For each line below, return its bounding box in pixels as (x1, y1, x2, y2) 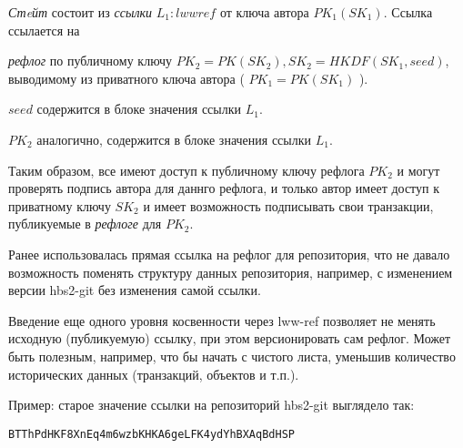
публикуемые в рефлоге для (8, 214, 162, 233)
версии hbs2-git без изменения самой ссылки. (8, 280, 261, 300)
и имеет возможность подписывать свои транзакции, (143, 196, 434, 215)
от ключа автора (219, 3, 309, 21)
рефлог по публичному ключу (8, 51, 173, 70)
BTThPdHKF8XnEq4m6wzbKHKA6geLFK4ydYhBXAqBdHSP (8, 427, 295, 441)
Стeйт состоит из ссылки (8, 3, 153, 21)
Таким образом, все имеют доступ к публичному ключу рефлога (8, 160, 365, 179)
